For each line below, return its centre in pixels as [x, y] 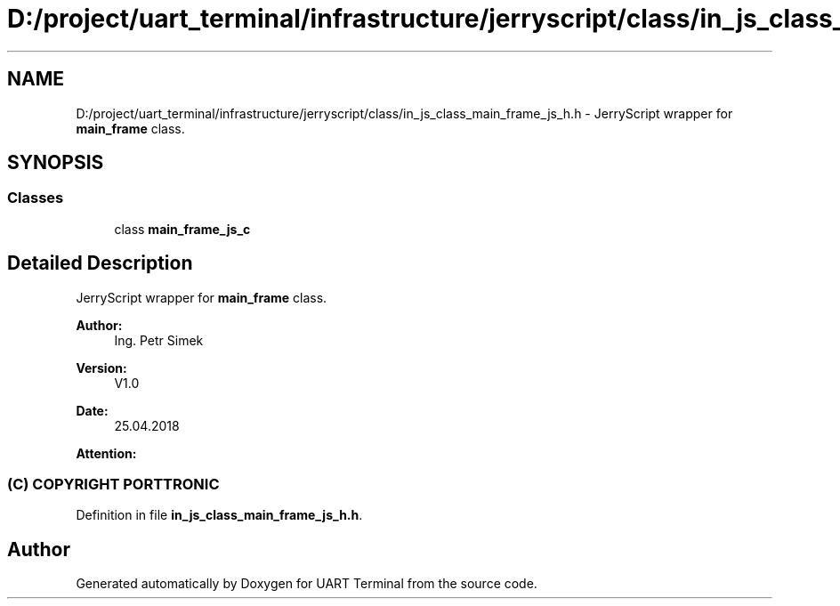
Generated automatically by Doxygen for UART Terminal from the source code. [307, 584]
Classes [36, 198]
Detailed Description [100, 263]
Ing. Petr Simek [159, 340]
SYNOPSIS [56, 163]
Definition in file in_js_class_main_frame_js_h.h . [219, 515]
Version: [101, 368]
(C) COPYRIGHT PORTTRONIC [113, 485]
